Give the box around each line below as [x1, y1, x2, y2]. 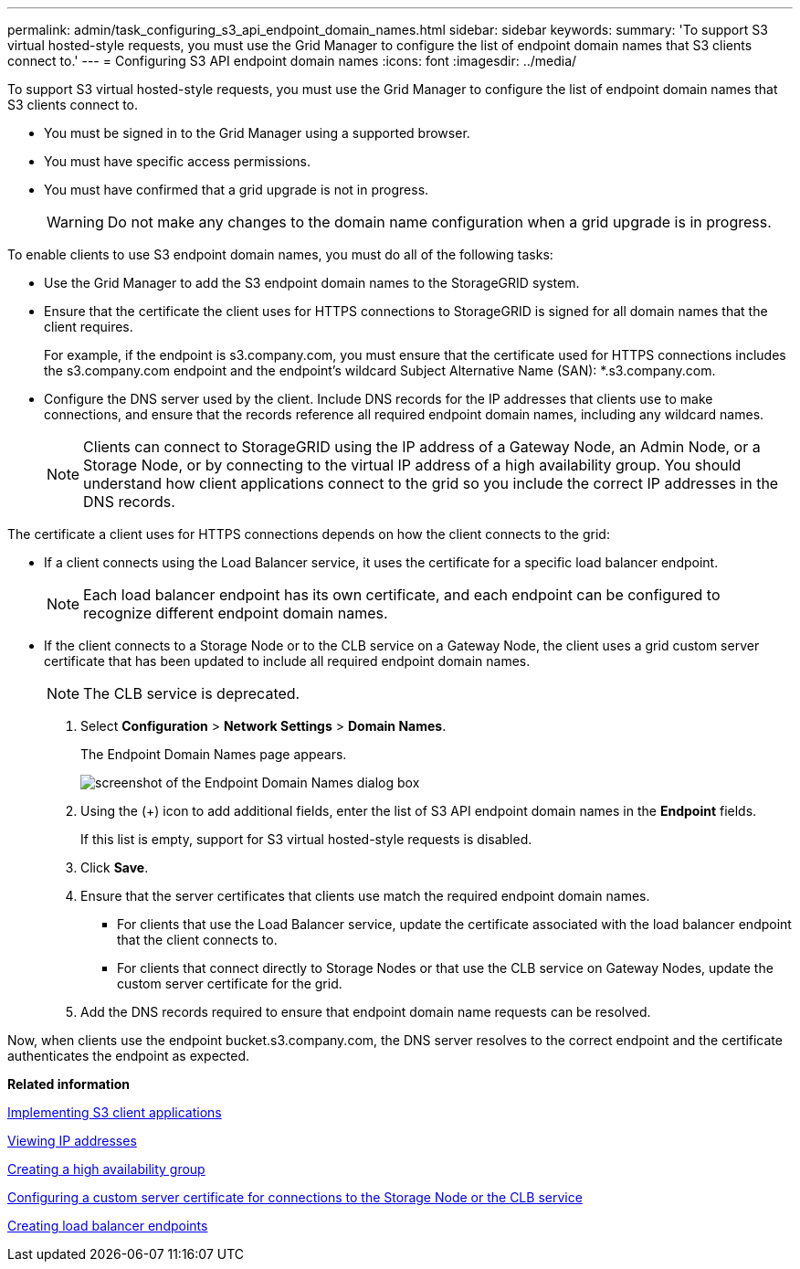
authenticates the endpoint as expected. [7, 1048, 250, 1063]
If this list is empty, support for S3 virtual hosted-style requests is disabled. [80, 831, 532, 847]
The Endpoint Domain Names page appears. [80, 746, 347, 762]
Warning [47, 213, 104, 231]
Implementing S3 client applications [7, 1105, 222, 1120]
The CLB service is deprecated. [83, 684, 300, 703]
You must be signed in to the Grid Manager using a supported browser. [44, 125, 470, 141]
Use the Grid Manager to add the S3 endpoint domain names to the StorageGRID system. [44, 275, 580, 291]
